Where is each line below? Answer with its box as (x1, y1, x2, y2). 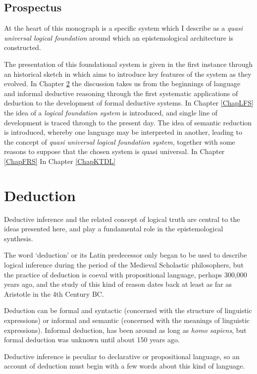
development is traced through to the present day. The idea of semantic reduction (4, 117, 252, 127)
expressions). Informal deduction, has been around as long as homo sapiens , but (4, 324, 247, 335)
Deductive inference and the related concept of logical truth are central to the (4, 214, 240, 224)
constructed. (4, 42, 41, 53)
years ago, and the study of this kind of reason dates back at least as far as (4, 279, 232, 289)
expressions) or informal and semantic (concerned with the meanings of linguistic (4, 315, 250, 325)
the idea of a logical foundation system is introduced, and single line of (4, 107, 218, 117)
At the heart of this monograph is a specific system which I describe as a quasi (4, 23, 243, 33)
